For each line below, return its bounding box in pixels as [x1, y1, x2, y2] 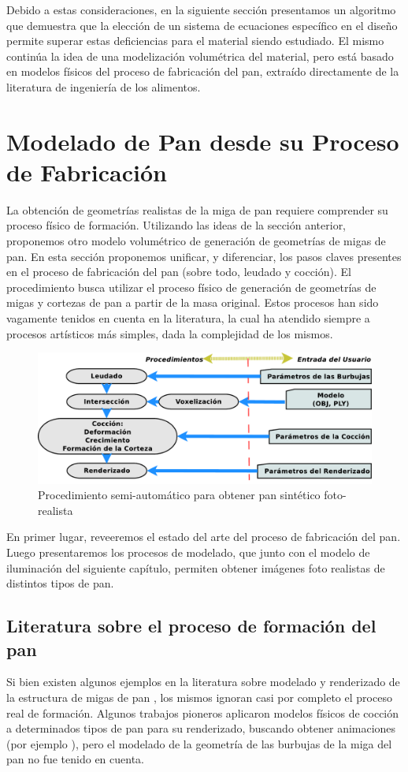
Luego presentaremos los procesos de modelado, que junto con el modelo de [6, 544, 370, 561]
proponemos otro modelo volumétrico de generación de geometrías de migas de [6, 233, 386, 249]
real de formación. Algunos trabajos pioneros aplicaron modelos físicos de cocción [6, 704, 399, 721]
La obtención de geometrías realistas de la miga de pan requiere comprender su [6, 201, 388, 218]
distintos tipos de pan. [6, 575, 114, 591]
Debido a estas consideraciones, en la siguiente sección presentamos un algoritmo [6, 2, 396, 17]
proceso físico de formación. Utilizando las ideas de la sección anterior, [6, 217, 347, 233]
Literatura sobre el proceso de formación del [6, 613, 376, 638]
